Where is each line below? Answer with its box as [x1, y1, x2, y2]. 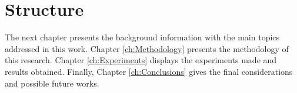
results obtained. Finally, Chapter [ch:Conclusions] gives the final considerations [5, 65, 293, 77]
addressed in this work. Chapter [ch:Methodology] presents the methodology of [5, 42, 289, 54]
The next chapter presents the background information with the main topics [5, 31, 280, 43]
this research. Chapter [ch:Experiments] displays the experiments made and [5, 54, 277, 66]
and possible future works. [5, 77, 99, 89]
